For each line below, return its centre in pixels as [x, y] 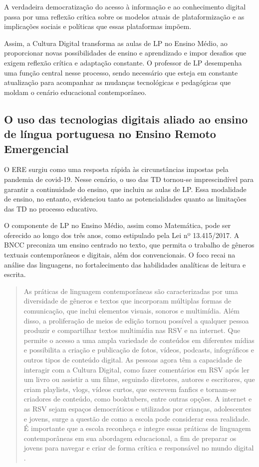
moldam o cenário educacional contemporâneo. [75, 92]
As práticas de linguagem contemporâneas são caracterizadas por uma [131, 291]
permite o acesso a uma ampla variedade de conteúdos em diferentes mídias [139, 340]
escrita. [15, 274]
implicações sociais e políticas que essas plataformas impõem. [98, 26]
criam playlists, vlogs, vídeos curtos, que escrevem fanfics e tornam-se [130, 389]
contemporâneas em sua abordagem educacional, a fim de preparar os [130, 438]
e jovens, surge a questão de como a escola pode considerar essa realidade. [137, 418]
